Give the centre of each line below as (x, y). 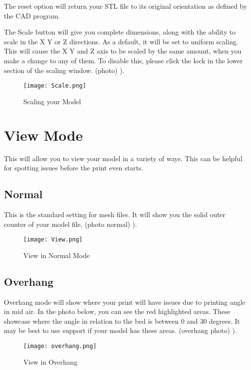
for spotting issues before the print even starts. (74, 168)
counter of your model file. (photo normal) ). (71, 224)
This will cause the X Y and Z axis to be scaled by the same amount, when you (123, 51)
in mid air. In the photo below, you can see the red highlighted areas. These (117, 311)
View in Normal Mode (57, 255)
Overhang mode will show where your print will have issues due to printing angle (125, 302)
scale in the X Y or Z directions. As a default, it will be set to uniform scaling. (121, 41)
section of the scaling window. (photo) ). (64, 70)
